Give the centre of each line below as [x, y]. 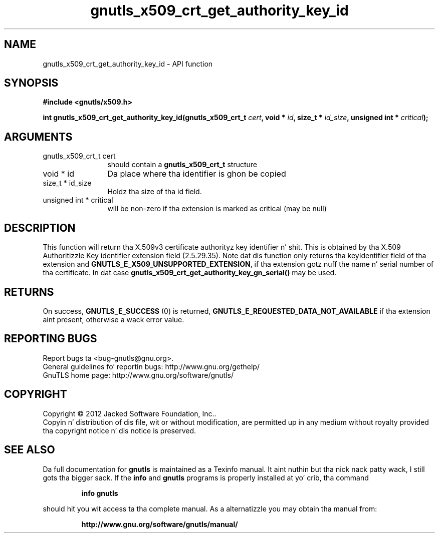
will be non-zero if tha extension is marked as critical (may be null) [217, 209]
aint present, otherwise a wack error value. [114, 319]
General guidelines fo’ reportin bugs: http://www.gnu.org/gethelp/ [151, 366]
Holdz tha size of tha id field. [155, 192]
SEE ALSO [30, 450]
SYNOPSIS [31, 83]
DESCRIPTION [40, 228]
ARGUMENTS [38, 137]
